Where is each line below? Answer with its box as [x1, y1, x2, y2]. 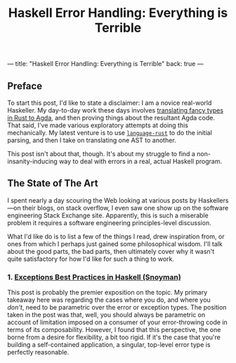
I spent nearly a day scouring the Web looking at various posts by [7, 196, 197, 205]
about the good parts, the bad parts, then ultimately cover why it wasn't [7, 247, 215, 255]
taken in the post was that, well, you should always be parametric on [7, 311, 206, 319]
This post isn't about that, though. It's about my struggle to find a [7, 150, 195, 158]
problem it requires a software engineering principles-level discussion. [7, 218, 212, 227]
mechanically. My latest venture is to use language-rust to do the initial [7, 129, 212, 136]
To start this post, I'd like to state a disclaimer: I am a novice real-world [7, 98, 212, 107]
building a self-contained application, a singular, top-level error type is [7, 340, 211, 349]
